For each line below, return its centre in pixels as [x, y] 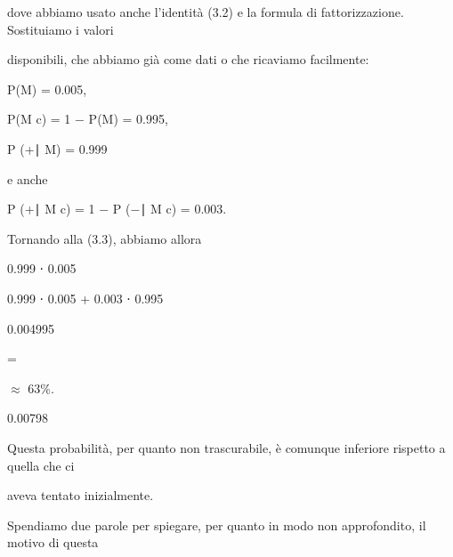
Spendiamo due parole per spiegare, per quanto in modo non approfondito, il [217, 525]
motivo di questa [53, 542]
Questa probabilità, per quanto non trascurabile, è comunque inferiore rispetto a [226, 447]
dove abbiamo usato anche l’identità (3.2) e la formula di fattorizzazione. [206, 12]
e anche [28, 178]
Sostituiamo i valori [61, 29]
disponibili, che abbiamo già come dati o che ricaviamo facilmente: [188, 59]
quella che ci [41, 465]
